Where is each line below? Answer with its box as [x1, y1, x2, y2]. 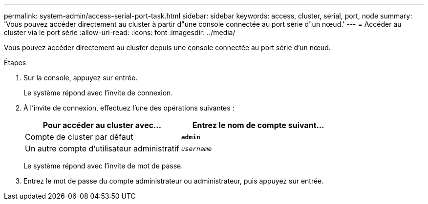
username [181, 145, 212, 152]
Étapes [4, 58, 26, 67]
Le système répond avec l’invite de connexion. [23, 89, 173, 97]
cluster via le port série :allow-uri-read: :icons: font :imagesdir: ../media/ [4, 28, 235, 37]
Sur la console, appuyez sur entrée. [23, 74, 138, 82]
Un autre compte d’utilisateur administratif [25, 144, 179, 153]
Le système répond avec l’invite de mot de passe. [23, 162, 183, 170]
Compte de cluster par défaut [25, 132, 133, 142]
